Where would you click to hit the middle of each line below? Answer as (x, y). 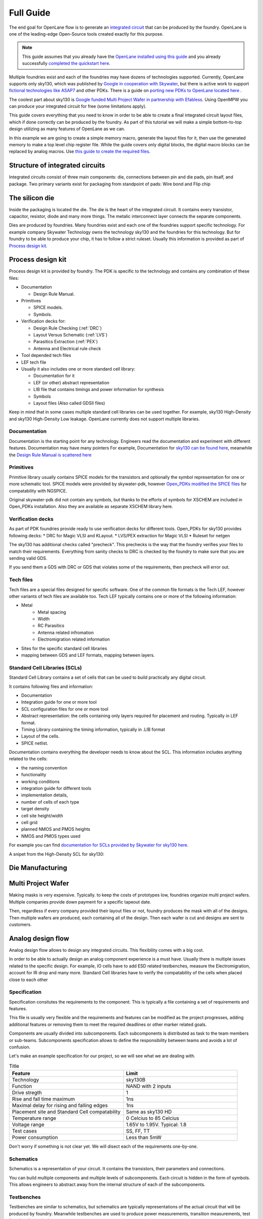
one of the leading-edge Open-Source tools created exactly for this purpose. (86, 34)
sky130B (136, 1080)
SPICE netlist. (35, 743)
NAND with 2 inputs (149, 1086)
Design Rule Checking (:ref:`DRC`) (68, 328)
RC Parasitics (51, 626)
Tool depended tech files (46, 355)
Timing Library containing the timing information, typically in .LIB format (93, 729)
